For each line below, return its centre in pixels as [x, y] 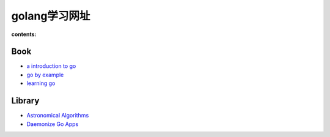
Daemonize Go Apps [53, 124]
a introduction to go [51, 66]
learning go [41, 83]
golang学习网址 [51, 16]
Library [25, 101]
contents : [24, 34]
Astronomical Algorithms [58, 116]
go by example [45, 75]
